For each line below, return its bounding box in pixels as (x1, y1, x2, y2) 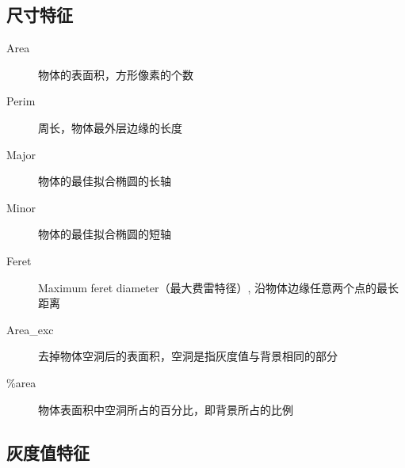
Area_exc (6, 321, 54, 337)
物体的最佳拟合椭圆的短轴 (38, 226, 171, 242)
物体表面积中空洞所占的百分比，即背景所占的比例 (38, 401, 293, 417)
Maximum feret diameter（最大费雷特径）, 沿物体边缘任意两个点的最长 (38, 279, 399, 295)
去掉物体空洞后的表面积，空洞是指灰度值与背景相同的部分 (38, 348, 338, 364)
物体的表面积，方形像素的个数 (38, 66, 193, 82)
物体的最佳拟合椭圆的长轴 (38, 173, 171, 189)
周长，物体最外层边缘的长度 (38, 119, 182, 135)
